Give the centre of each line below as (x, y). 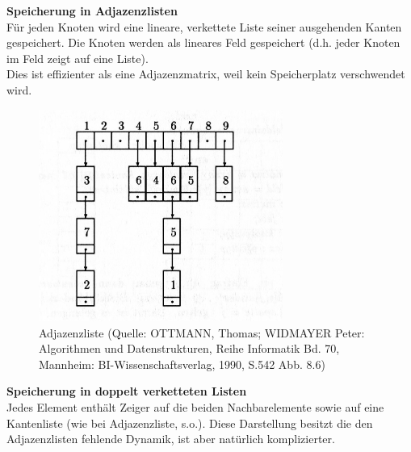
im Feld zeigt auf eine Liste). (78, 58)
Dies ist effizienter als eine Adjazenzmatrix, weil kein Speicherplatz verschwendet (206, 74)
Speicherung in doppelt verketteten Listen (127, 391)
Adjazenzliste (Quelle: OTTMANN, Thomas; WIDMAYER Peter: (202, 332)
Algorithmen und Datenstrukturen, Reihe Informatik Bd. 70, (189, 348)
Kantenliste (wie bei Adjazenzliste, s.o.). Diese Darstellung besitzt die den (190, 423)
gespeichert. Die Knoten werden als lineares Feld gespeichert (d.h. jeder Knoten (203, 42)
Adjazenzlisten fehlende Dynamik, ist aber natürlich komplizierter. (171, 439)
